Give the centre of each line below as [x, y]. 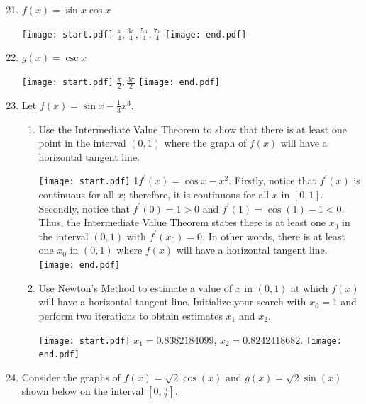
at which [310, 287]
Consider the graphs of [71, 377]
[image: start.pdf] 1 [89, 180]
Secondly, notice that [84, 208]
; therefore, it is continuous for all [196, 195]
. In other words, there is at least [274, 236]
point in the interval [82, 143]
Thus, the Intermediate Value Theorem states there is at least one [182, 222]
